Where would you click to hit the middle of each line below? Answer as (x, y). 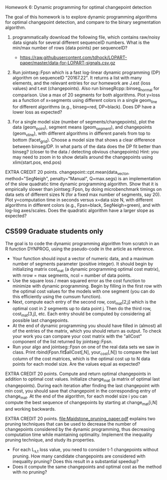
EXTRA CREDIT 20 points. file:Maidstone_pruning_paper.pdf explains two (80, 419)
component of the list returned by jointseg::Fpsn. (63, 341)
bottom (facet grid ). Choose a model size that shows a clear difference (84, 140)
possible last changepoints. (40, 320)
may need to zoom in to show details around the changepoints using (83, 157)
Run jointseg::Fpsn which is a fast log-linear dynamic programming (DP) (86, 72)
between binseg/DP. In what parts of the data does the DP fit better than (86, 146)
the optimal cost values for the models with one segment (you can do (83, 291)
